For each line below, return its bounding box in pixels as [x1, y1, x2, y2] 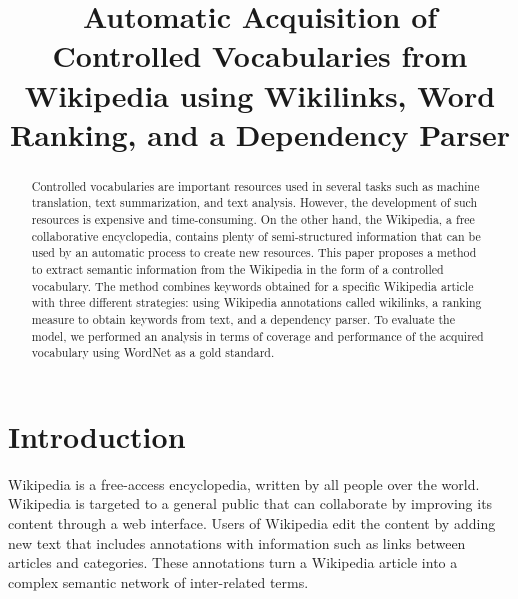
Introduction [8, 415, 186, 456]
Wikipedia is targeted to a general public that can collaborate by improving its [8, 493, 493, 514]
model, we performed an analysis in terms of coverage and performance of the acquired [31, 327, 484, 344]
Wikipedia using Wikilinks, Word [24, 74, 496, 115]
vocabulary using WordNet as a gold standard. [31, 344, 275, 361]
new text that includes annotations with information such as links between [8, 532, 466, 553]
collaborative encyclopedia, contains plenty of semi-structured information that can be [31, 227, 481, 244]
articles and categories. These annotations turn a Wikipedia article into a [8, 552, 458, 573]
